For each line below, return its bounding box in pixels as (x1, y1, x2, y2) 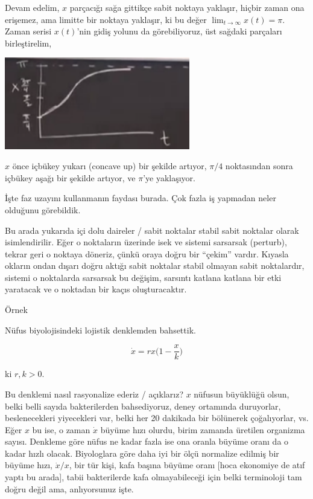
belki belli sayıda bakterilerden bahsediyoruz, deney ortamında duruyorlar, (5, 399, 281, 412)
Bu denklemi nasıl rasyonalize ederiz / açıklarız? (5, 387, 184, 400)
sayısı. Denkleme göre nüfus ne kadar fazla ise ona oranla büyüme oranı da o (5, 435, 289, 448)
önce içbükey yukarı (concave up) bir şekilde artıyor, (12, 159, 207, 172)
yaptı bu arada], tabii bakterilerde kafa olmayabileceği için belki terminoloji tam (5, 471, 302, 483)
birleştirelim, (5, 36, 52, 49)
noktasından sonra (225, 159, 293, 172)
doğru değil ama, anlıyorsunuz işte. (5, 482, 134, 495)
